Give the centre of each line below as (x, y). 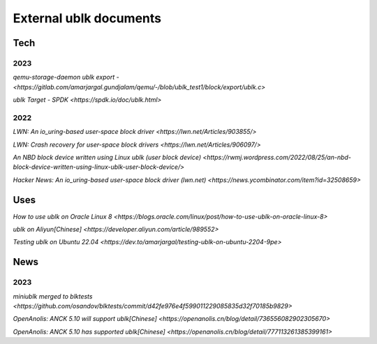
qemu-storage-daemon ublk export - (66, 77)
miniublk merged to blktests (53, 296)
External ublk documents (87, 18)
